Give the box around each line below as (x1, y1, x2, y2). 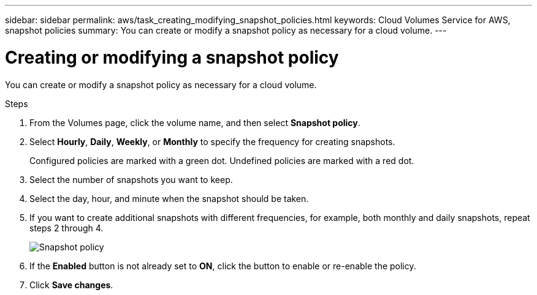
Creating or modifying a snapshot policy (5, 47, 339, 68)
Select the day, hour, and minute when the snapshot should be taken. (29, 193, 309, 204)
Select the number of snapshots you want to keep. (29, 174, 233, 185)
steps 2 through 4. (29, 222, 104, 233)
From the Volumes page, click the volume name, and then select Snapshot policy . (29, 117, 360, 128)
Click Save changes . (29, 279, 113, 290)
